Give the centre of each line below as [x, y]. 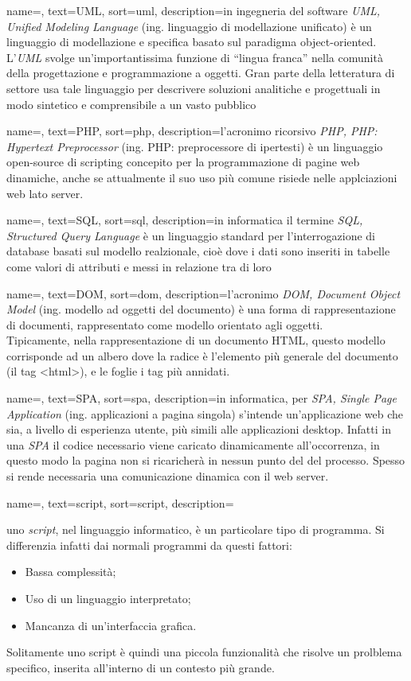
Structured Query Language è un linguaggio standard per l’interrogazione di [191, 235]
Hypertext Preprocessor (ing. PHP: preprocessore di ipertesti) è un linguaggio [195, 146]
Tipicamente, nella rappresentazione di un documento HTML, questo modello [196, 340]
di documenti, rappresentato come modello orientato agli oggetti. [165, 324]
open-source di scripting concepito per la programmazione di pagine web [183, 162]
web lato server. [45, 193]
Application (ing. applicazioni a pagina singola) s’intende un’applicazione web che [205, 413]
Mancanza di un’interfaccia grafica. [111, 625]
